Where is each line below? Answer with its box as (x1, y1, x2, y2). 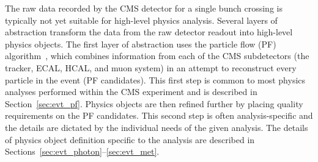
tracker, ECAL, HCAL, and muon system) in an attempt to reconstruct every (5, 61, 297, 74)
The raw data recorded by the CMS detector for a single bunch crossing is (5, 2, 283, 14)
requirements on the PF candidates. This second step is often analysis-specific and (5, 109, 313, 122)
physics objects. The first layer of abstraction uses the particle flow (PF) (5, 37, 276, 50)
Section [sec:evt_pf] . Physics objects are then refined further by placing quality (5, 97, 303, 110)
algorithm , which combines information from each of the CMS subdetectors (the (5, 49, 309, 62)
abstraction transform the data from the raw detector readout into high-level (5, 26, 293, 38)
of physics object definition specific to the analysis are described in (5, 133, 255, 146)
